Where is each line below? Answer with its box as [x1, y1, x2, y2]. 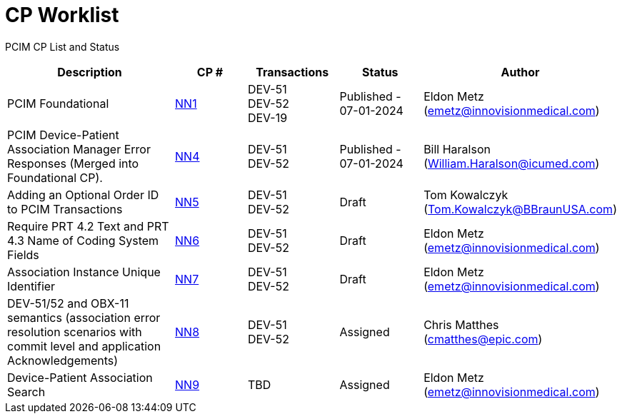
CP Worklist [5, 3, 119, 27]
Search [7, 384, 46, 399]
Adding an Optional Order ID [7, 187, 159, 202]
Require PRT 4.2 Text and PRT [7, 218, 169, 233]
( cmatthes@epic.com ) [423, 331, 543, 346]
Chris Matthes [423, 317, 499, 332]
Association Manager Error [7, 141, 151, 156]
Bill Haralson [423, 141, 491, 156]
